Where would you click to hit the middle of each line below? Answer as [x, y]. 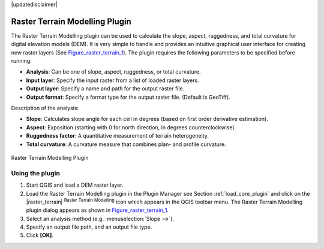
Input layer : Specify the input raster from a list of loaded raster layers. [112, 80]
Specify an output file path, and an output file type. [89, 227]
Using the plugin [35, 173]
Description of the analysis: [45, 108]
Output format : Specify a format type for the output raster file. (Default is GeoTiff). [128, 97]
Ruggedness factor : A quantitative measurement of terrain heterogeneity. [118, 136]
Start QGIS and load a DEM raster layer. [75, 185]
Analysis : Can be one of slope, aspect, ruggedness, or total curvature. [113, 72]
